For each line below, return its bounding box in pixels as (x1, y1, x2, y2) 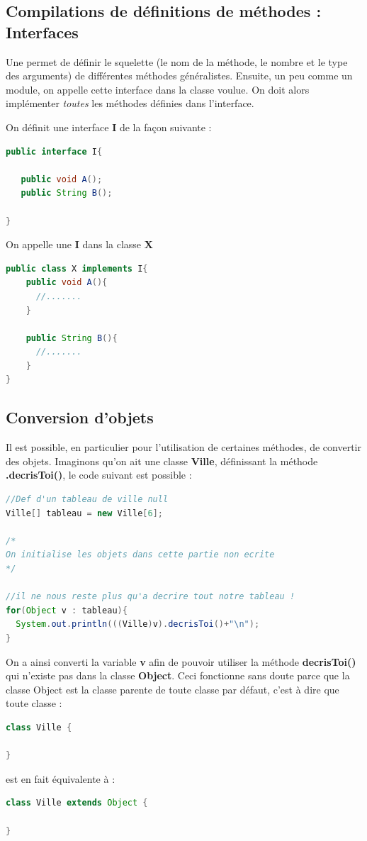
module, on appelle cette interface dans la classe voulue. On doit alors (6, 82, 310, 96)
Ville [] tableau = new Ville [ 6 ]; (6, 508, 164, 518)
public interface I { (6, 146, 103, 157)
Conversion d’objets (6, 406, 154, 428)
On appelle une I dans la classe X (6, 237, 153, 252)
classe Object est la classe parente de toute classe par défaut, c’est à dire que (6, 681, 339, 696)
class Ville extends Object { (6, 798, 148, 808)
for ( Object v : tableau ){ (6, 605, 128, 616)
